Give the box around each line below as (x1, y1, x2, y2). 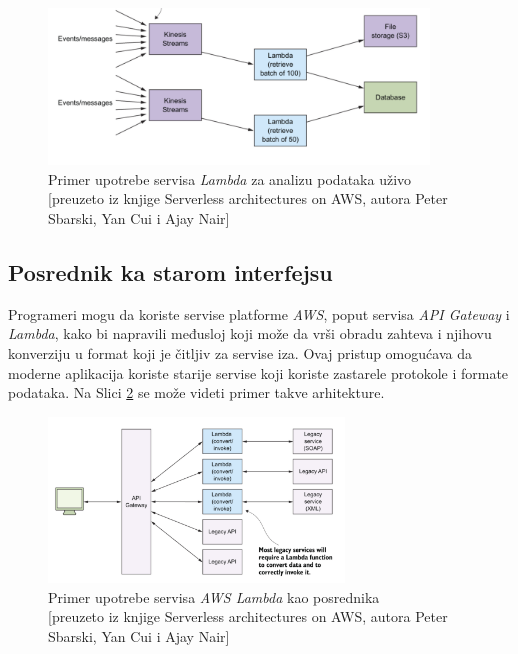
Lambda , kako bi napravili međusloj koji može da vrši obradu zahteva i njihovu (8, 323, 492, 344)
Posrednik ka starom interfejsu (8, 257, 333, 288)
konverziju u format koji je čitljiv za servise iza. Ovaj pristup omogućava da (8, 343, 472, 364)
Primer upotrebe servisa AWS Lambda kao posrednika (48, 586, 380, 607)
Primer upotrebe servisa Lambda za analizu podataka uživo (48, 168, 412, 189)
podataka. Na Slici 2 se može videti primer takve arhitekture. (8, 382, 385, 403)
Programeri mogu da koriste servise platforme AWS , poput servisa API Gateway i (8, 303, 510, 324)
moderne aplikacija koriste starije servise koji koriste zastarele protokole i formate (8, 362, 509, 383)
